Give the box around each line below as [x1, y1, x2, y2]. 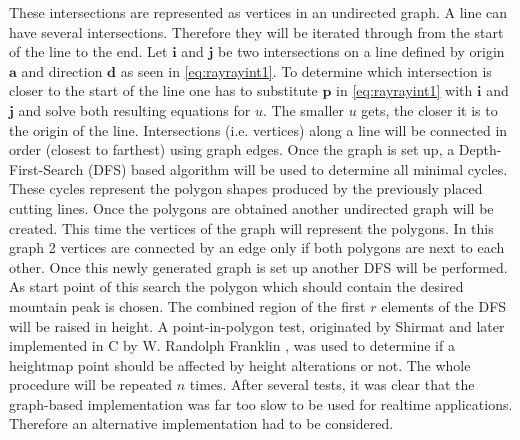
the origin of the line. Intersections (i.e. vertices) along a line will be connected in [9, 119, 508, 140]
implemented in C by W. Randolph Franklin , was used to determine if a [9, 335, 455, 356]
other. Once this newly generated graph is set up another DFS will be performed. [9, 256, 508, 277]
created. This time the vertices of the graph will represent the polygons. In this [9, 217, 494, 238]
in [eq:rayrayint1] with [336, 80, 473, 101]
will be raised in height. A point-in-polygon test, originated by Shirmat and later [9, 315, 505, 336]
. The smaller [263, 99, 344, 120]
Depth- [458, 139, 502, 160]
